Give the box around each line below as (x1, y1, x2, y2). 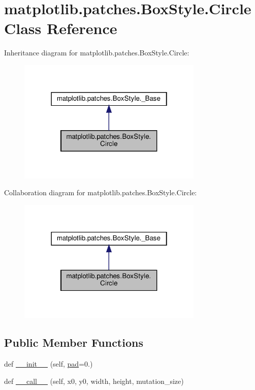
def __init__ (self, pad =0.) (4, 358, 93, 369)
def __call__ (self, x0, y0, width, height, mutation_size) (4, 375, 184, 386)
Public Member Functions (4, 335, 143, 350)
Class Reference (4, 18, 117, 39)
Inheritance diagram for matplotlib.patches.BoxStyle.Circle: (4, 47, 189, 58)
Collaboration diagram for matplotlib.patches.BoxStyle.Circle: (4, 187, 197, 198)
